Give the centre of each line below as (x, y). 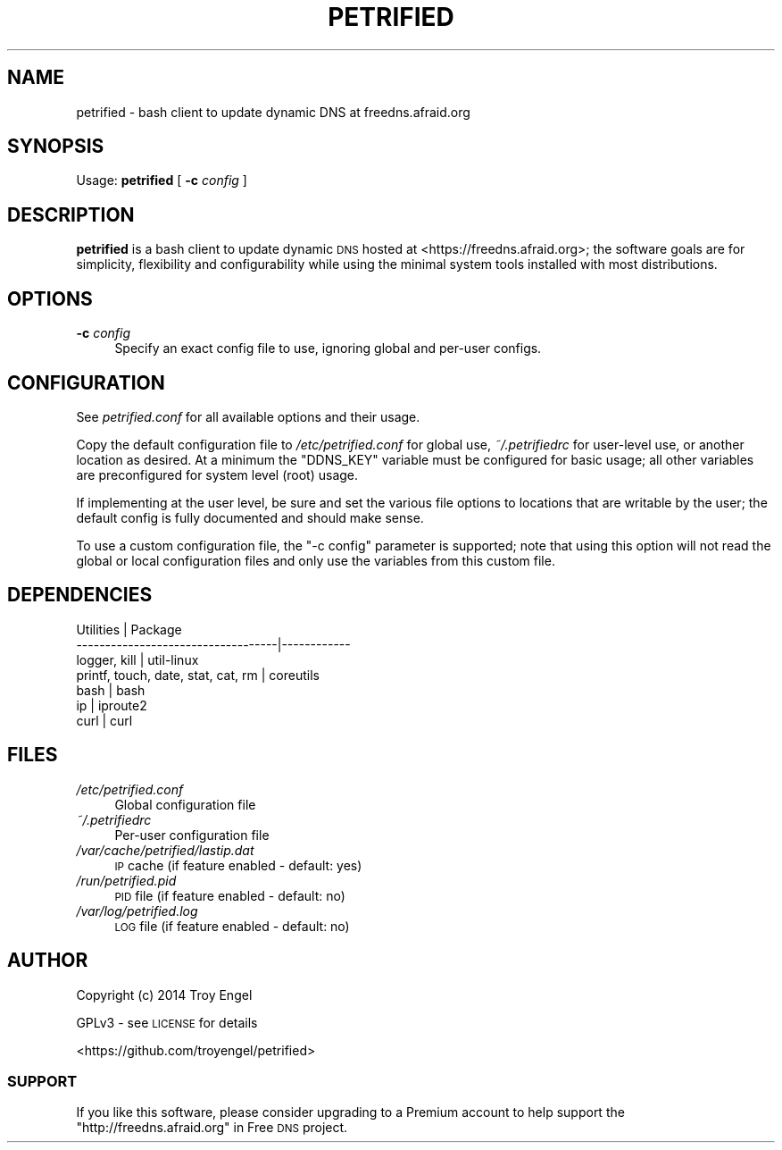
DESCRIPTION (71, 214)
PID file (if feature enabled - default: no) (230, 895)
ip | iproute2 (112, 705)
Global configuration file (185, 804)
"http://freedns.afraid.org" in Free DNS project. (212, 1128)
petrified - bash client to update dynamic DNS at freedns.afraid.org (273, 112)
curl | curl (104, 720)
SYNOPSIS (56, 147)
